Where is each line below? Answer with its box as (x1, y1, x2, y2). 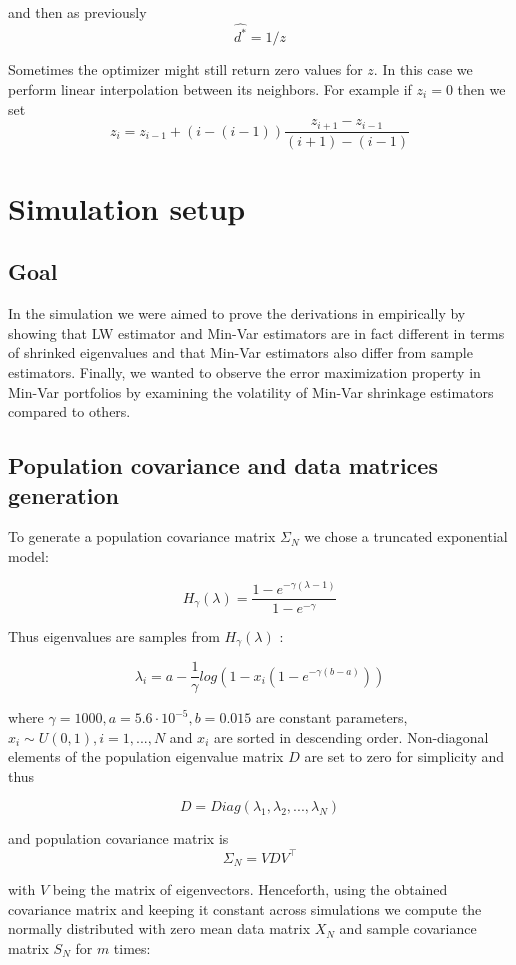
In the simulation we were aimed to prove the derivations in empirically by (8, 303, 466, 324)
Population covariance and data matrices (8, 450, 438, 481)
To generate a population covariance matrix (8, 526, 276, 547)
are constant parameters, (255, 707, 408, 728)
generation (8, 479, 119, 510)
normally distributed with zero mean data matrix (8, 918, 311, 939)
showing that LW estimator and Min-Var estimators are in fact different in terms (8, 322, 505, 343)
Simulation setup (8, 187, 246, 228)
